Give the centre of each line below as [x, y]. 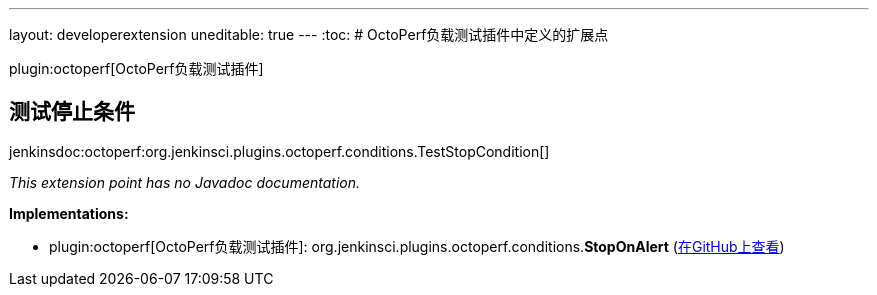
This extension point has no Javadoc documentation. [185, 182]
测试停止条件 [72, 112]
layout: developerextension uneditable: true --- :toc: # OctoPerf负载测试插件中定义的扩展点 [309, 34]
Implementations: [69, 213]
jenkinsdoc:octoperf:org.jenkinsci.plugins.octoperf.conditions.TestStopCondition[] [279, 151]
